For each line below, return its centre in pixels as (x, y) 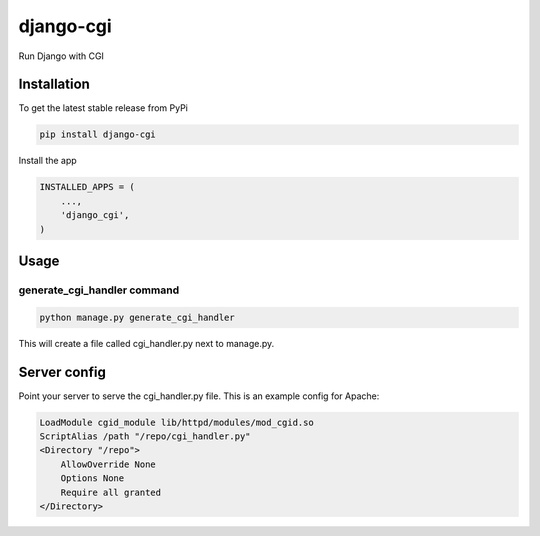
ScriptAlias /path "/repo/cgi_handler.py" (145, 436)
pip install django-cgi (98, 134)
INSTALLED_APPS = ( (87, 187)
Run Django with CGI (61, 56)
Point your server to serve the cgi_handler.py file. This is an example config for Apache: (199, 396)
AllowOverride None (108, 464)
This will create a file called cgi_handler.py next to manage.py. (146, 343)
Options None (92, 478)
